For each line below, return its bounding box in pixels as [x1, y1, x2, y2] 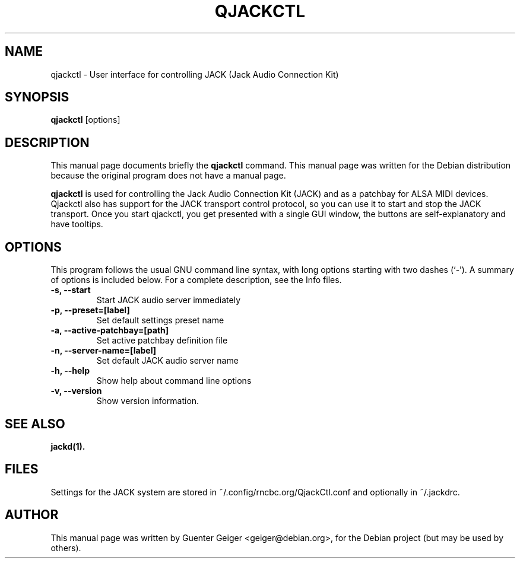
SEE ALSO [5, 416, 65, 431]
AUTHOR [5, 507, 59, 523]
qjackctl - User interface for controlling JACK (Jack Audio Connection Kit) [50, 69, 339, 79]
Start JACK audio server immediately [96, 295, 241, 306]
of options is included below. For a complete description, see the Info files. [50, 275, 342, 285]
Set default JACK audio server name [96, 355, 239, 366]
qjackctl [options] [50, 114, 121, 125]
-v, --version [50, 386, 102, 396]
